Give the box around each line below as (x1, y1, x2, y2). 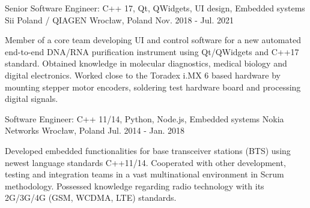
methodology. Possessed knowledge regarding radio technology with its (5, 179, 264, 192)
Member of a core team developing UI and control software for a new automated (5, 34, 301, 46)
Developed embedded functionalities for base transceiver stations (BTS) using (5, 144, 291, 156)
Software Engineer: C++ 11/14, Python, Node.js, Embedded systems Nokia (5, 112, 284, 125)
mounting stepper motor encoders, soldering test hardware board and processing (5, 80, 301, 93)
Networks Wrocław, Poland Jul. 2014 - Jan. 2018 (5, 124, 185, 137)
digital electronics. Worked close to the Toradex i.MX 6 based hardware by (5, 68, 281, 81)
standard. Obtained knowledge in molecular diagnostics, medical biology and (5, 57, 287, 70)
